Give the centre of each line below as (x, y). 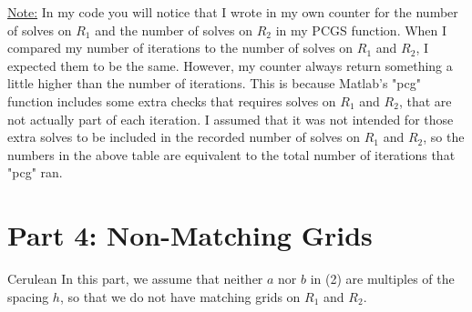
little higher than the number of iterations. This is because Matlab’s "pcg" (214, 83)
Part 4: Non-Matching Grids (190, 235)
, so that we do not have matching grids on (180, 296)
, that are (425, 101)
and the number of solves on (174, 30)
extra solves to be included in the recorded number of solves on (184, 137)
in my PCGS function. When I (361, 30)
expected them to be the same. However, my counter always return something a (230, 65)
